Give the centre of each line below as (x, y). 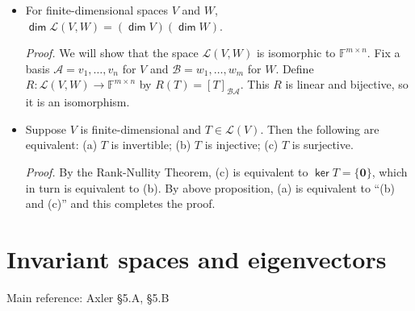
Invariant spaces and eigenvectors (197, 258)
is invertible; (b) (151, 145)
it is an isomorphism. (78, 102)
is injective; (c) (241, 145)
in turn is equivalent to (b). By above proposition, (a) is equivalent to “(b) (210, 187)
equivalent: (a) (61, 145)
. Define (295, 68)
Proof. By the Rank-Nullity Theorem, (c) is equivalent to (167, 171)
